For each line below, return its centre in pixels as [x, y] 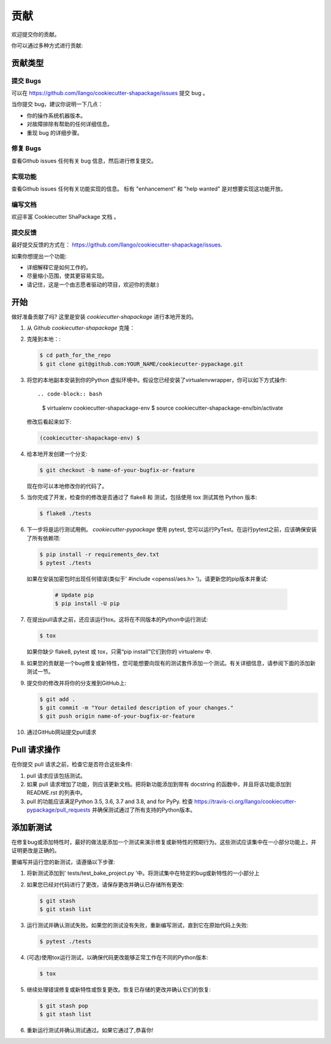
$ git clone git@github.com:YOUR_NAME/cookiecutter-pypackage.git [141, 364]
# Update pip [74, 595]
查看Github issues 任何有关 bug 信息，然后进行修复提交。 [84, 161]
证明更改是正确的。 [36, 851]
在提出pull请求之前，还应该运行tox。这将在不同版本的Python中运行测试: [117, 620]
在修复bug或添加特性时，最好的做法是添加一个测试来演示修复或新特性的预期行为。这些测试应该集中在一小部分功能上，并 [164, 842]
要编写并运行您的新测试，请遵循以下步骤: [63, 862]
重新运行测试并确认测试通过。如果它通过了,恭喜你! [90, 1031]
